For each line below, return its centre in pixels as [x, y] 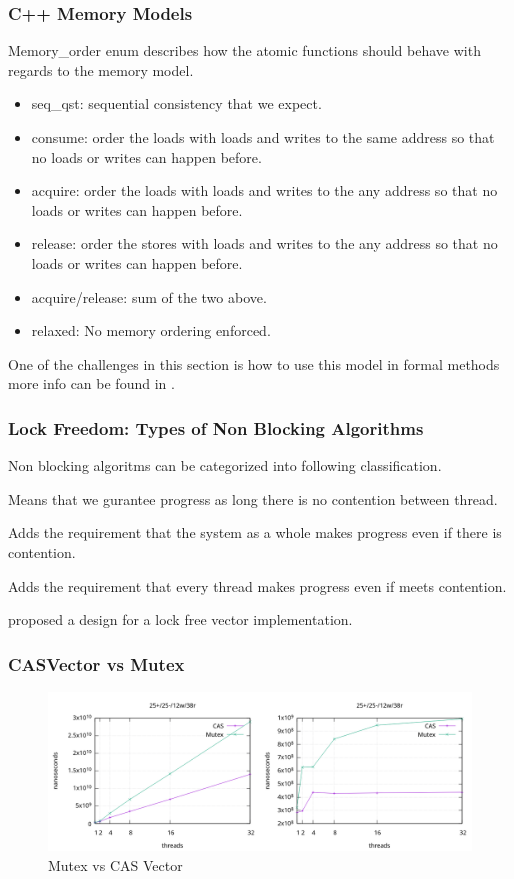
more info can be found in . [91, 383]
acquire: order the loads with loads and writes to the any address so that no [264, 190]
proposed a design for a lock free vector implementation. [180, 619]
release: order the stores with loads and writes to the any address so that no [264, 243]
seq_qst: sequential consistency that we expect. [176, 103]
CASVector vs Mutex [96, 663]
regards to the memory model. [101, 69]
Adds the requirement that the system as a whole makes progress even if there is [255, 532]
